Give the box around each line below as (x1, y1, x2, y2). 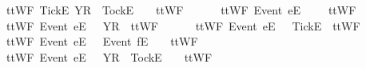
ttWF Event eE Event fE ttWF (6, 33, 198, 50)
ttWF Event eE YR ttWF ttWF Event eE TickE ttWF (6, 17, 360, 34)
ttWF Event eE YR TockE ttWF (6, 48, 213, 65)
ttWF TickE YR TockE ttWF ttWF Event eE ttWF (6, 2, 356, 18)
